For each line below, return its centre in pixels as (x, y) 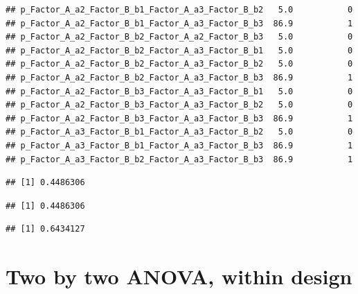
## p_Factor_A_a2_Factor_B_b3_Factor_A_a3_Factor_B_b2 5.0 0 (179, 105)
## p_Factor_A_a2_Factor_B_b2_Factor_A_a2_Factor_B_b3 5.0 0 (179, 37)
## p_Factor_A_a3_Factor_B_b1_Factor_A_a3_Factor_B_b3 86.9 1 (179, 145)
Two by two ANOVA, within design (179, 276)
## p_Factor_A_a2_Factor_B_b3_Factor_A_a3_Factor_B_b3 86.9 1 (179, 118)
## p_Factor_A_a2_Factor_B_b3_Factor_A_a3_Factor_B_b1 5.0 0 (179, 91)
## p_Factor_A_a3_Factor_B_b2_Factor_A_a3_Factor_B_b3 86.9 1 (179, 159)
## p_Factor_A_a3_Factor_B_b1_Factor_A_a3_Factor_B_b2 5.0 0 (179, 132)
